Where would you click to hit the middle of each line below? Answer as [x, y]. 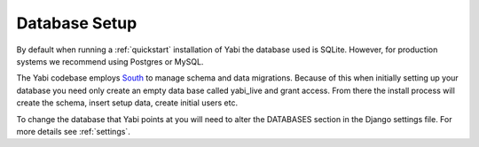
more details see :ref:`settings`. [73, 131]
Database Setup [77, 23]
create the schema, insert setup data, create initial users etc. [127, 103]
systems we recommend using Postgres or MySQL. [110, 61]
